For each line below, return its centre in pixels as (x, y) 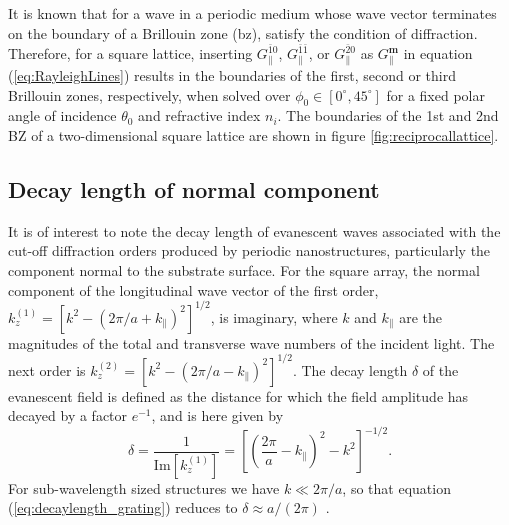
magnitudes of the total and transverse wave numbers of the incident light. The (251, 342)
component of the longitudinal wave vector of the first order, (193, 289)
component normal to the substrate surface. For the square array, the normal (244, 269)
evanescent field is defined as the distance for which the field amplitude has (238, 395)
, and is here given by (217, 415)
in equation (438, 53)
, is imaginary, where (274, 316)
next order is (47, 369)
